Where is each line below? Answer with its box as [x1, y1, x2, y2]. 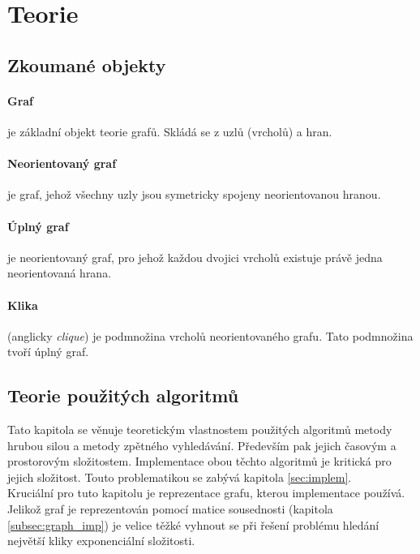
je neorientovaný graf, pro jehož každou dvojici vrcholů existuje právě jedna [7, 248, 383, 265]
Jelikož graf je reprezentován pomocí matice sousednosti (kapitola [7, 500, 333, 517]
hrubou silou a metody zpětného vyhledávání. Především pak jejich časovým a [7, 436, 396, 453]
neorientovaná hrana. [7, 264, 112, 281]
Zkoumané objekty [7, 52, 166, 77]
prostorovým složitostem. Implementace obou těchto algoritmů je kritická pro [7, 453, 392, 470]
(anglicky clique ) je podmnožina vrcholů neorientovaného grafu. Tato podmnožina [7, 327, 414, 344]
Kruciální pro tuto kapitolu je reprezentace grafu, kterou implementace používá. [7, 484, 405, 501]
